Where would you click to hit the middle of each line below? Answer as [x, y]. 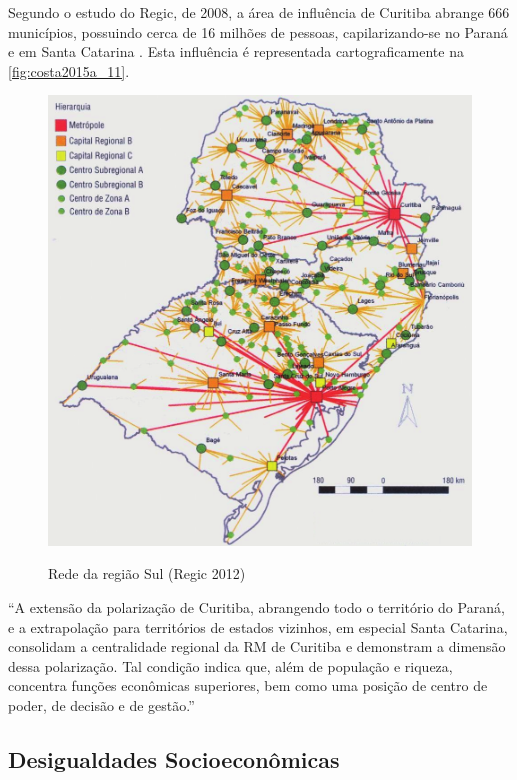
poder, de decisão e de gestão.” [101, 704]
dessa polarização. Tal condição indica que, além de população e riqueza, [230, 665]
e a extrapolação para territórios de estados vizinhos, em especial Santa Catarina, [258, 626]
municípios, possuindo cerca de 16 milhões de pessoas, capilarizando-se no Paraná [258, 31]
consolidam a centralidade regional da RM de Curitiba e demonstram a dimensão [257, 646]
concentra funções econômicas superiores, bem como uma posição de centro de [248, 685]
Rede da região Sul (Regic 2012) [147, 573]
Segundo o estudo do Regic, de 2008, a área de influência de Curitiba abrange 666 [259, 12]
